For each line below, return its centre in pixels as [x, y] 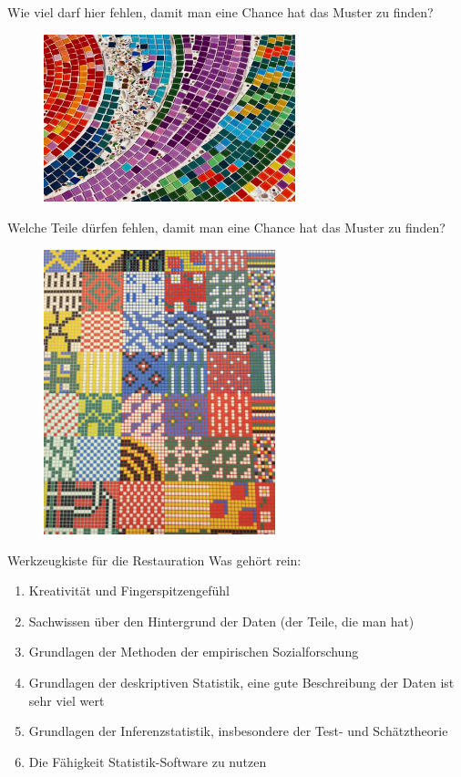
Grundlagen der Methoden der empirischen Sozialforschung [194, 652]
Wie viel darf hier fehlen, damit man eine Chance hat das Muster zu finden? [220, 12]
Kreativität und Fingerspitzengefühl [129, 591]
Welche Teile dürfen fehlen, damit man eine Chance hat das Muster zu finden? [226, 227]
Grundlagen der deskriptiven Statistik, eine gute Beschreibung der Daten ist [241, 682]
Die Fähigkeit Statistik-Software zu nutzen [148, 761]
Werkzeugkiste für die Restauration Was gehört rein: [154, 559]
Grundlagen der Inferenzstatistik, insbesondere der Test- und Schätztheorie [238, 731]
